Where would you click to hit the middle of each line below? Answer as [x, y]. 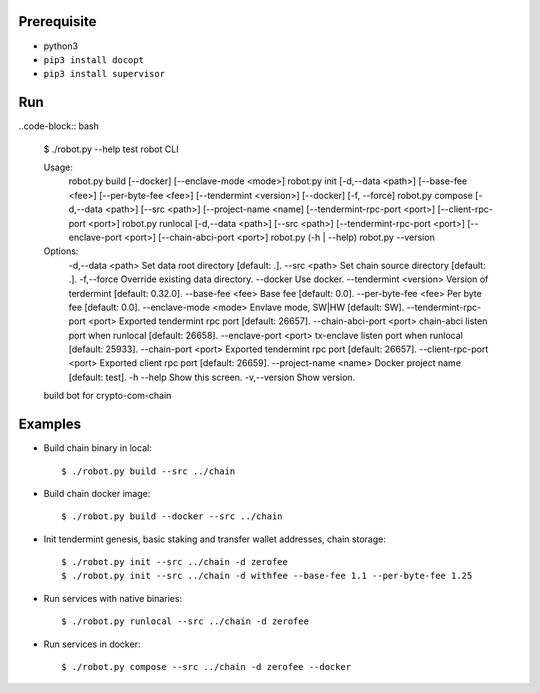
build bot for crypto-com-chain [107, 396]
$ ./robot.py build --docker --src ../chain [172, 516]
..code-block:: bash [58, 126]
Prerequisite [57, 21]
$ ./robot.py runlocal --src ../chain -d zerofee [185, 621]
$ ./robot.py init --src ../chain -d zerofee [175, 562]
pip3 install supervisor [104, 74]
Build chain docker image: [97, 493]
